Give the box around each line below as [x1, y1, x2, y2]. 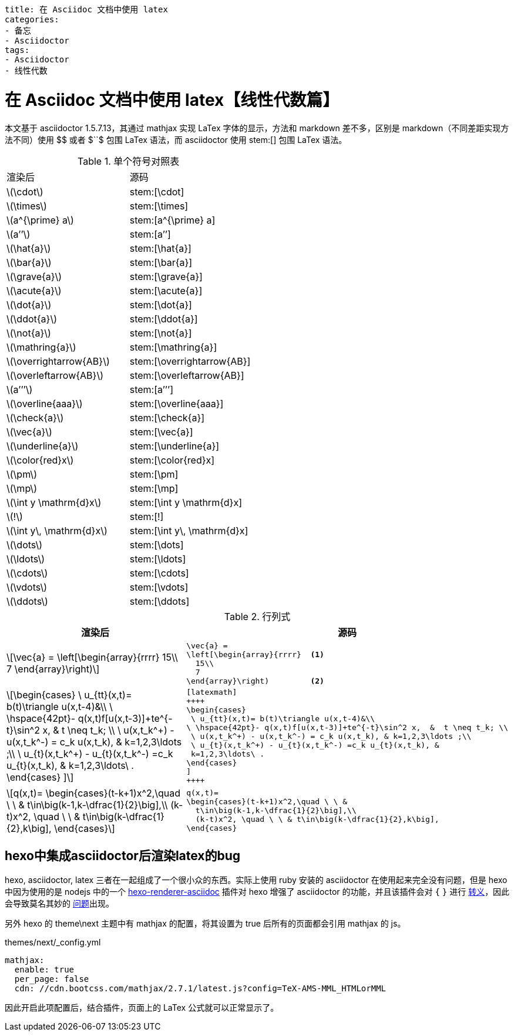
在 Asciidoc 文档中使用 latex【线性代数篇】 [5, 89, 340, 110]
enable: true [14, 965, 75, 975]
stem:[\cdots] [129, 567, 189, 579]
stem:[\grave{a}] [129, 270, 203, 282]
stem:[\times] [129, 199, 189, 212]
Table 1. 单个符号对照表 [78, 155, 180, 167]
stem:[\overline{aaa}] [129, 397, 224, 409]
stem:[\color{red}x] [129, 454, 215, 466]
